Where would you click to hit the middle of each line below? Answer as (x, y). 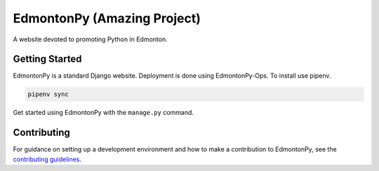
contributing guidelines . (47, 159)
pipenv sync (48, 94)
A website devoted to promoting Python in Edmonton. (90, 39)
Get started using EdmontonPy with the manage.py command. (104, 113)
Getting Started (47, 59)
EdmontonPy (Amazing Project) (107, 18)
